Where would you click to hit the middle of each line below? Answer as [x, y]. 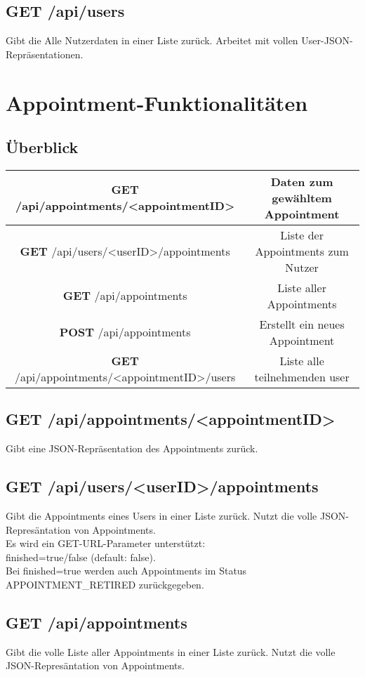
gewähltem [302, 197]
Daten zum [302, 181]
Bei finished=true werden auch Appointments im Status [126, 571]
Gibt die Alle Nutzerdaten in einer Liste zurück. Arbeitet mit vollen [152, 40]
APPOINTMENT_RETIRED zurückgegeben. [105, 584]
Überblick [42, 147]
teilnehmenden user [302, 376]
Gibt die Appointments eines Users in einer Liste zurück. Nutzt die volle [161, 515]
